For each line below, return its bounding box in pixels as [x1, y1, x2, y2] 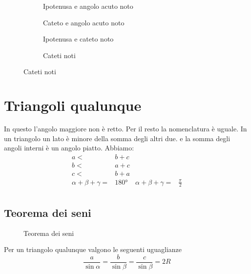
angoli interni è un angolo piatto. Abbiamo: [4, 143, 134, 153]
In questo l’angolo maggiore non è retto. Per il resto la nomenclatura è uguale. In [4, 124, 247, 134]
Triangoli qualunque [4, 95, 142, 115]
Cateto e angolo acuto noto [43, 17, 125, 27]
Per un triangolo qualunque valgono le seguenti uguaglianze [4, 244, 182, 254]
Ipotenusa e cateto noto [43, 34, 114, 44]
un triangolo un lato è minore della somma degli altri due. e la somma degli [4, 133, 230, 143]
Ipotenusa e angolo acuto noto [43, 1, 133, 11]
